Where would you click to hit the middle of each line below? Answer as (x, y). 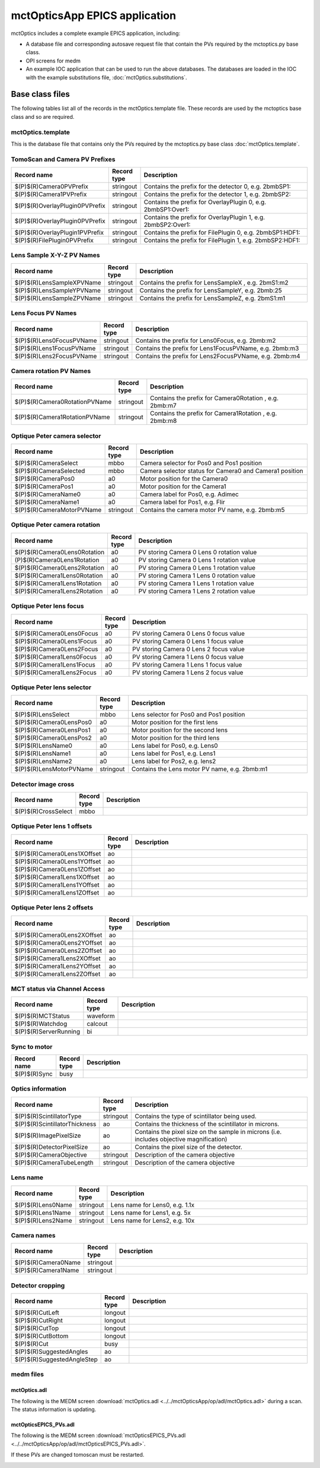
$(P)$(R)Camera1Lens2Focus (56, 673)
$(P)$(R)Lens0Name (43, 1205)
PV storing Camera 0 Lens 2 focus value (189, 649)
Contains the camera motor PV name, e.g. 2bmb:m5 (212, 510)
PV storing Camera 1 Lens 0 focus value (188, 656)
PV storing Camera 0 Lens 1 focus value (188, 641)
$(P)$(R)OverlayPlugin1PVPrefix (59, 233)
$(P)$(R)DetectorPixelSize (51, 1147)
